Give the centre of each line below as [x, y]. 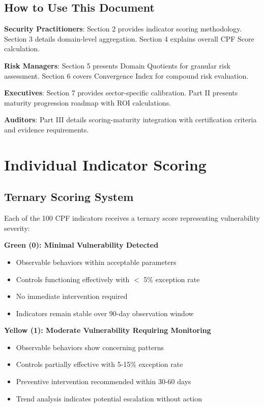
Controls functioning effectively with [73, 279]
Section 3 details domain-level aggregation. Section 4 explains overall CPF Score [129, 38]
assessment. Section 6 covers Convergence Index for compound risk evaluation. [126, 75]
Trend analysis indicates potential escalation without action [109, 398]
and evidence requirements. [47, 129]
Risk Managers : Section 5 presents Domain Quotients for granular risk [117, 65]
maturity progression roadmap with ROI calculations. [88, 102]
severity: [17, 228]
